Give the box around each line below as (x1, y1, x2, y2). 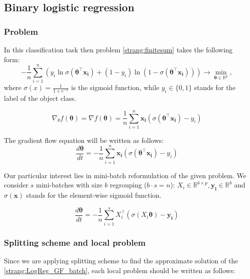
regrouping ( (110, 180, 147, 190)
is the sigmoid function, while (71, 82, 160, 93)
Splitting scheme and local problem (4, 236, 146, 248)
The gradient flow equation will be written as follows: (4, 135, 164, 145)
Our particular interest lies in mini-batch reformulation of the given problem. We (4, 170, 247, 180)
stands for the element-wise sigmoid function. (26, 189, 162, 200)
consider (4, 180, 28, 190)
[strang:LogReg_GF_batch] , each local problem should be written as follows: (4, 265, 235, 275)
